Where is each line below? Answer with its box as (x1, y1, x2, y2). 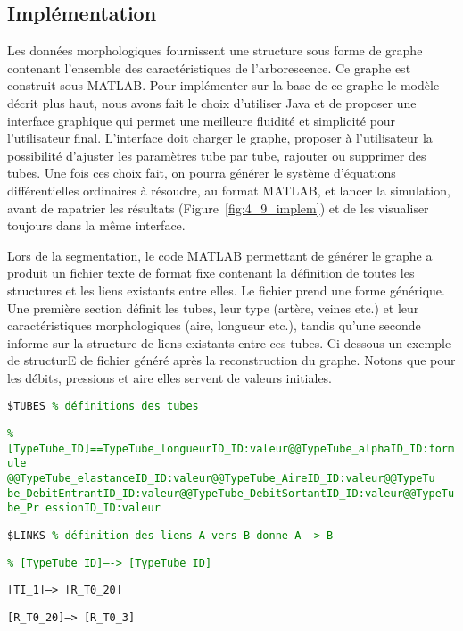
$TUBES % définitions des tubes (7, 400, 199, 413)
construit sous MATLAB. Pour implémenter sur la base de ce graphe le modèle (7, 76, 440, 95)
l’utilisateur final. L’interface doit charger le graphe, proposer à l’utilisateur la (7, 129, 433, 147)
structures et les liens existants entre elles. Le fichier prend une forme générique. (7, 280, 445, 299)
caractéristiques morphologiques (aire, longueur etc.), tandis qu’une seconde (7, 316, 421, 335)
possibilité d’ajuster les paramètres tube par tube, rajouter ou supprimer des (7, 145, 426, 164)
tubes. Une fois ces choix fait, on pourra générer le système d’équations (7, 163, 396, 182)
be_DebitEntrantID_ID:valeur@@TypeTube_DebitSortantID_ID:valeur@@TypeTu (7, 486, 455, 500)
